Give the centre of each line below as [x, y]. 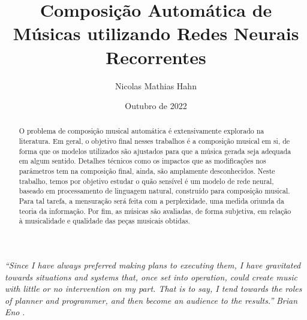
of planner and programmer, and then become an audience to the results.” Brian [151, 300]
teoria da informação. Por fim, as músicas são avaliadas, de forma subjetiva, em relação [155, 211]
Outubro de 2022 [156, 106]
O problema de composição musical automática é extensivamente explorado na [142, 131]
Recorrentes [156, 57]
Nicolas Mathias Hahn [156, 85]
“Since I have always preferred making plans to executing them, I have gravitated [153, 265]
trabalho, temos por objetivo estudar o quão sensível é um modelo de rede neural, [146, 181]
